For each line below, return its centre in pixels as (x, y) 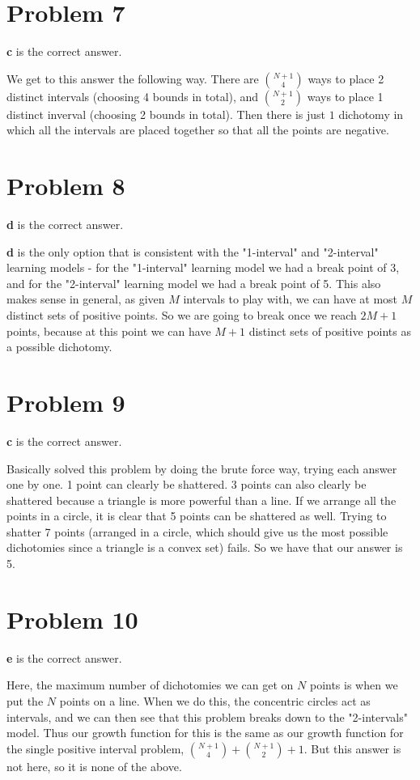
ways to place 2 (346, 78)
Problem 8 (66, 186)
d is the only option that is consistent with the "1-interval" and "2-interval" (193, 251)
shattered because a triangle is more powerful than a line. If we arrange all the (202, 500)
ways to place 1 (345, 96)
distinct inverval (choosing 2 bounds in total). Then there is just (166, 114)
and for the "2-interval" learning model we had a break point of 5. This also (194, 283)
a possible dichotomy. (59, 347)
